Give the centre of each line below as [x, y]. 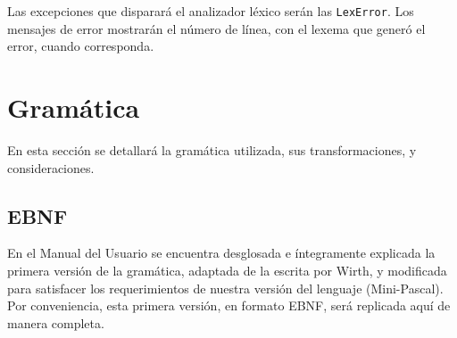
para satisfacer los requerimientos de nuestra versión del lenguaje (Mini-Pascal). [225, 288]
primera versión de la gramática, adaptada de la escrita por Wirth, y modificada [227, 270]
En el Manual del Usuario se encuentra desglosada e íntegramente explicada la [221, 253]
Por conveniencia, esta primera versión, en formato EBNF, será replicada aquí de [229, 305]
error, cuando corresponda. [81, 46]
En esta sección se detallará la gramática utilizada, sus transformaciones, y [212, 149]
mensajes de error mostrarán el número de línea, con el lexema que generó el [216, 28]
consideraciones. [51, 167]
